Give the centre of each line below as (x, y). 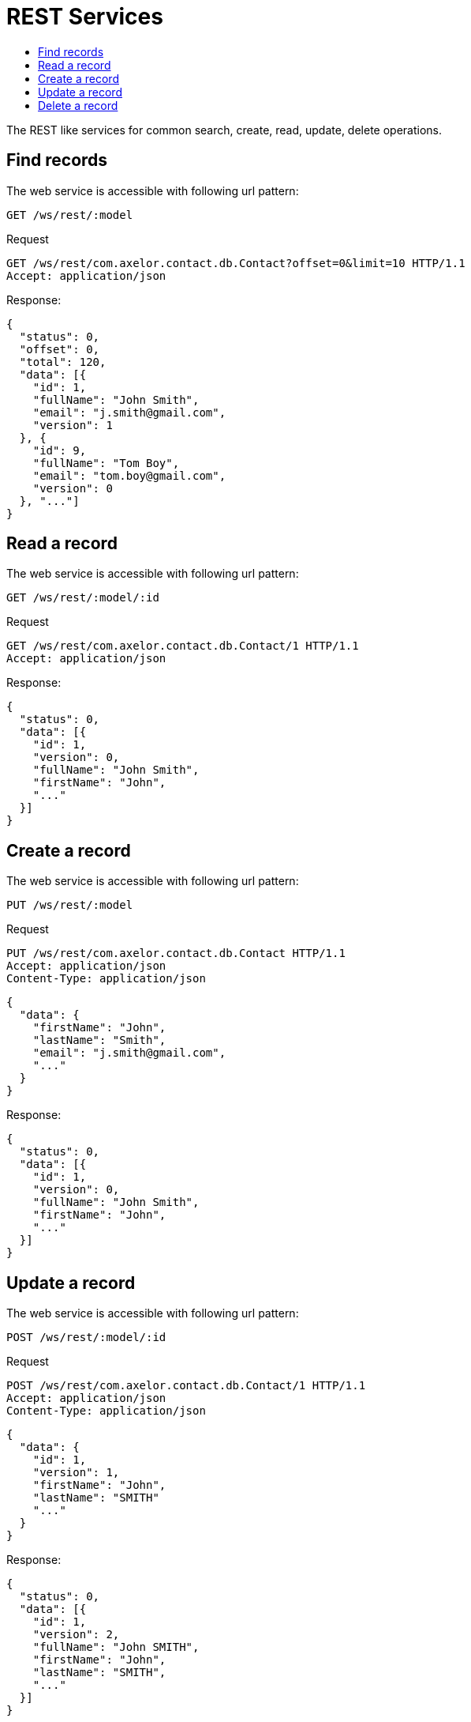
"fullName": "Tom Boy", (106, 463)
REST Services (85, 17)
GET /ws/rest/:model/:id (83, 598)
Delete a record (78, 105)
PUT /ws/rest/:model (70, 905)
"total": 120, (63, 362)
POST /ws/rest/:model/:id (86, 1338)
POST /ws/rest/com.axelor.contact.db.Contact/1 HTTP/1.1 (186, 1386)
